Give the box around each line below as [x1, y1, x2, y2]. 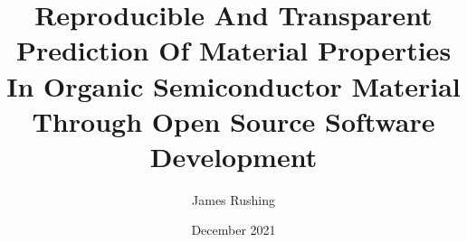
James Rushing [192, 190, 275, 209]
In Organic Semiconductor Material [6, 67, 461, 104]
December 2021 [191, 220, 276, 239]
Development [149, 137, 318, 174]
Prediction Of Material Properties [15, 32, 452, 69]
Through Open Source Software [32, 102, 435, 139]
